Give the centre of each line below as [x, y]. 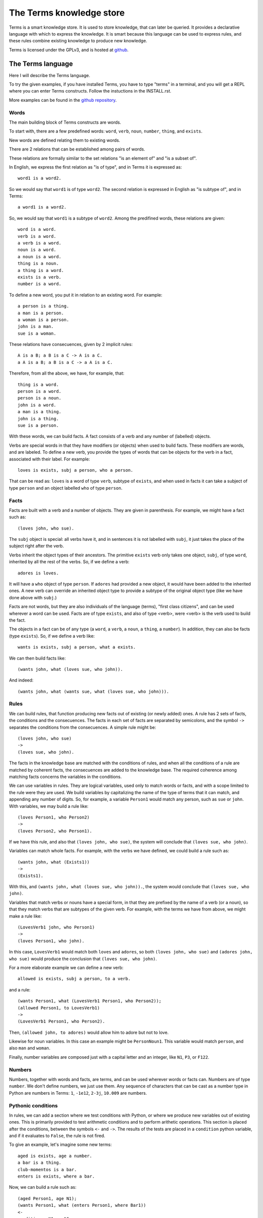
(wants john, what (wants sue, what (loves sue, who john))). [94, 691]
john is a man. [36, 327]
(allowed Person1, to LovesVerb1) [59, 1008]
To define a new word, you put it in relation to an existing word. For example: [86, 295]
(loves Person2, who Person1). [55, 831]
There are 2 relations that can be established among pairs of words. [77, 149]
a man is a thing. [40, 412]
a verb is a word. [40, 243]
